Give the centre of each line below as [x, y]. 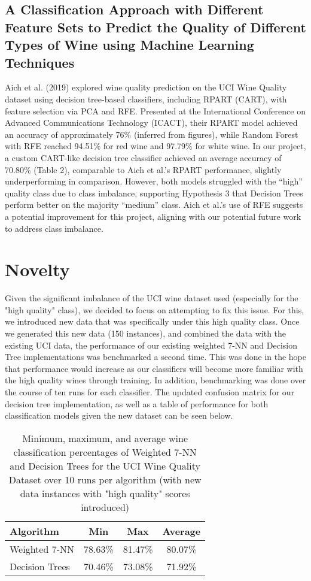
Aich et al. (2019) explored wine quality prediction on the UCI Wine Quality [146, 87]
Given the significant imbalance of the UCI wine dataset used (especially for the [152, 298]
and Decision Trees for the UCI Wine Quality [105, 465]
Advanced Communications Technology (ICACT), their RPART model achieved [151, 122]
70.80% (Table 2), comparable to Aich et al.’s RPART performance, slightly [143, 169]
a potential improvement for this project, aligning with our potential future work [153, 216]
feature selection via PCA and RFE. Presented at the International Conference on [155, 111]
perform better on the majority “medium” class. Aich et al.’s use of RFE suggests [154, 205]
